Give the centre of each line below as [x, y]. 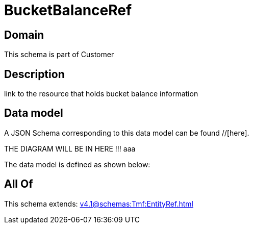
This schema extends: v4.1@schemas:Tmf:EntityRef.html [99, 204]
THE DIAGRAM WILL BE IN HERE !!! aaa [70, 148]
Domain [24, 35]
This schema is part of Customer [59, 55]
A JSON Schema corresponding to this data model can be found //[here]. [127, 133]
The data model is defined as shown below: [77, 164]
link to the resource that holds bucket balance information [101, 94]
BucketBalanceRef [68, 10]
